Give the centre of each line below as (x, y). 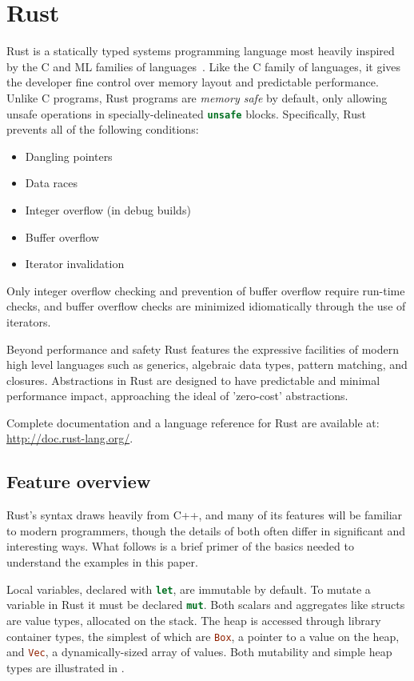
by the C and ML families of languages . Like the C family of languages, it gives (204, 66)
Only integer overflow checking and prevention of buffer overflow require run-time (206, 290)
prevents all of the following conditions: (103, 129)
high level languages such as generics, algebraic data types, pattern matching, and (207, 365)
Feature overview (79, 481)
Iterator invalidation (75, 264)
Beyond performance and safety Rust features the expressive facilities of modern (203, 349)
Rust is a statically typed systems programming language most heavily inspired (201, 51)
